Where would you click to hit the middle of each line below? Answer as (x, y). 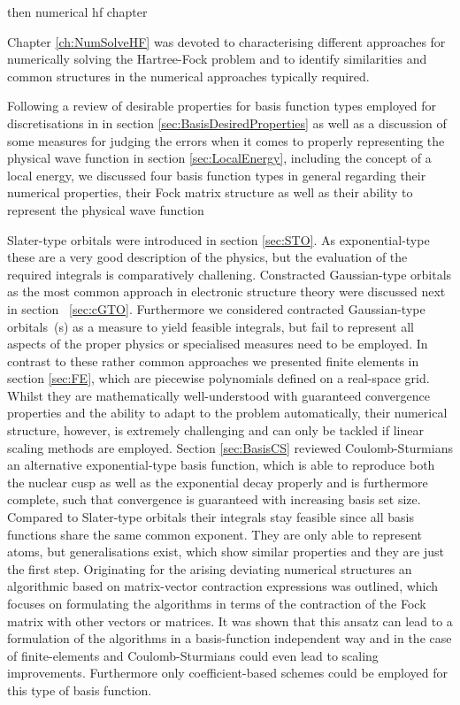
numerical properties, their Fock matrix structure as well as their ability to (210, 192)
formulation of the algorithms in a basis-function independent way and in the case (230, 638)
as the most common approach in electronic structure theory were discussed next (226, 291)
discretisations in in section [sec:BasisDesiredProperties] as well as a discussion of (227, 123)
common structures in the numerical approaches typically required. (188, 76)
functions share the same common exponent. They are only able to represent (215, 534)
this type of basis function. (80, 690)
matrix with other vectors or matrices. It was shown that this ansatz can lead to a (230, 621)
